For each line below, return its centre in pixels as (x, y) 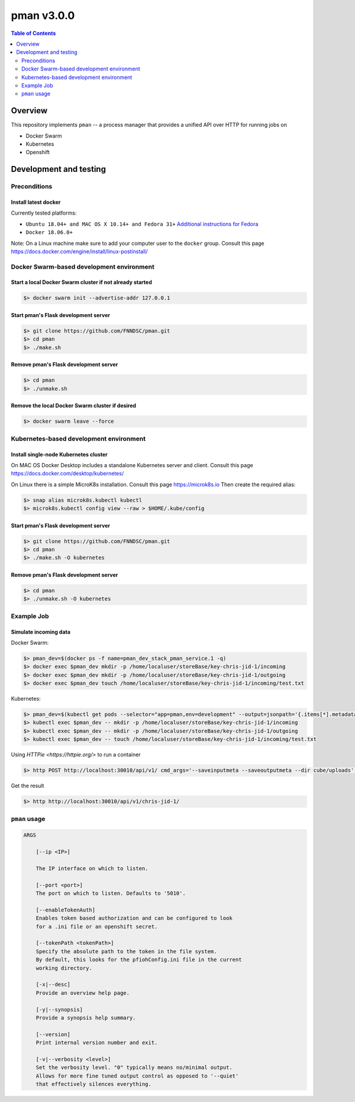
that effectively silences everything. (94, 1084)
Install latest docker (36, 202)
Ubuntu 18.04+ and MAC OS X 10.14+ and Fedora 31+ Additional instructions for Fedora (142, 224)
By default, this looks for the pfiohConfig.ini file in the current (139, 960)
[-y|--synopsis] (59, 1010)
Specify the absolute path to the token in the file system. (126, 951)
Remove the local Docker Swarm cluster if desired (73, 405)
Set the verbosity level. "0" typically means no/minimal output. (134, 1068)
